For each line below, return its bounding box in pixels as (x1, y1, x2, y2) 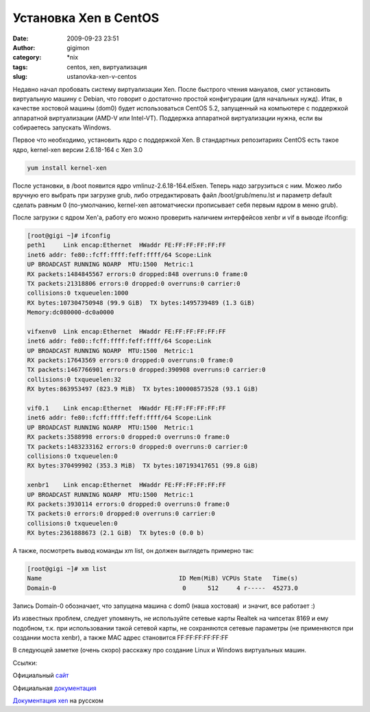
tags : (12, 62, 28, 71)
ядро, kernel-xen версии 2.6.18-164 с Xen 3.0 (12, 145, 143, 154)
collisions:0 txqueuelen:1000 (27, 289, 129, 297)
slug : (12, 73, 27, 81)
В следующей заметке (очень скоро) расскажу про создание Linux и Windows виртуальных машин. (12, 646, 307, 654)
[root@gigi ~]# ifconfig (27, 232, 111, 239)
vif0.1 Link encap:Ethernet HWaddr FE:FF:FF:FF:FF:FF (27, 404, 226, 412)
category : (12, 53, 42, 62)
